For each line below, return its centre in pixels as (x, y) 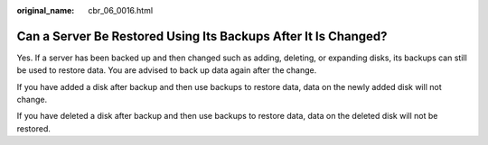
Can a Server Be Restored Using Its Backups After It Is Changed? (202, 36)
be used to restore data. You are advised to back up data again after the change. (167, 70)
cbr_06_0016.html (121, 10)
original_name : (46, 10)
